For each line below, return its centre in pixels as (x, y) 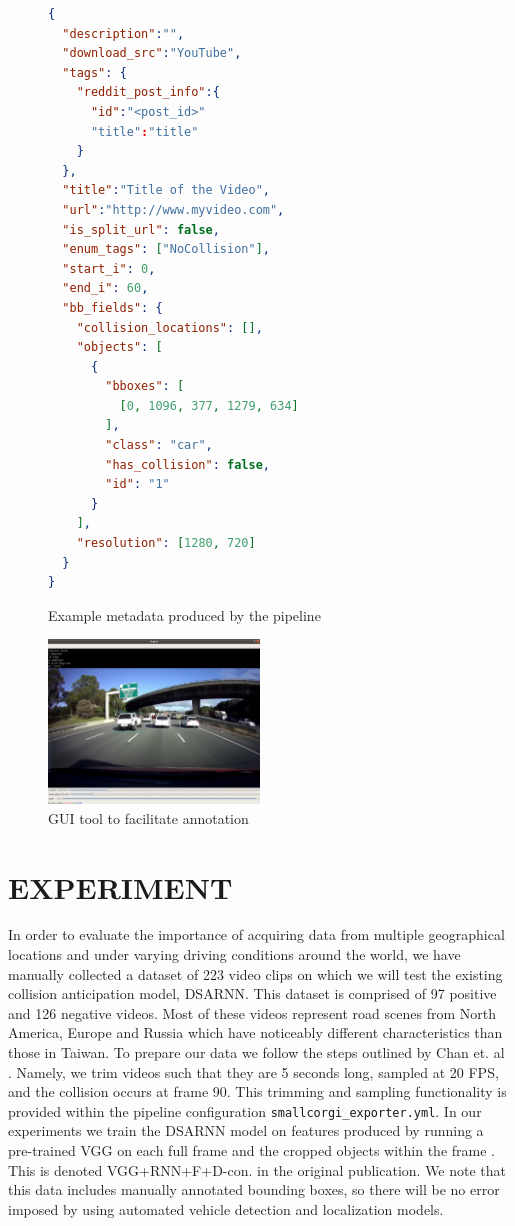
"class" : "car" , (159, 445)
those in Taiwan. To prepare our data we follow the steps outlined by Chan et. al (256, 1052)
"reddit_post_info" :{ (148, 92)
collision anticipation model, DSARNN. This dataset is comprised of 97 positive (252, 993)
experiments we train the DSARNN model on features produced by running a (246, 1130)
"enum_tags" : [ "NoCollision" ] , (166, 249)
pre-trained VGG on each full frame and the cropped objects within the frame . (252, 1150)
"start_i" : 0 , (109, 268)
